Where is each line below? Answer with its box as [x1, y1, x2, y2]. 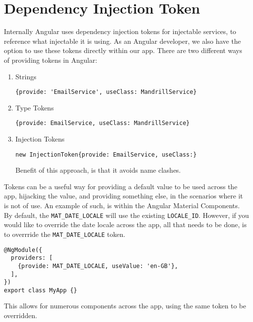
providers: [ [11, 254, 53, 262]
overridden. [4, 310, 37, 321]
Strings [15, 71, 36, 81]
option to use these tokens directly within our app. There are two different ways [4, 45, 242, 55]
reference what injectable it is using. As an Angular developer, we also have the [4, 36, 241, 46]
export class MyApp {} [4, 286, 77, 294]
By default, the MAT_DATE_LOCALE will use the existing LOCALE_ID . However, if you [4, 210, 249, 220]
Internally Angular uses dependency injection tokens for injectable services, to [4, 26, 236, 36]
